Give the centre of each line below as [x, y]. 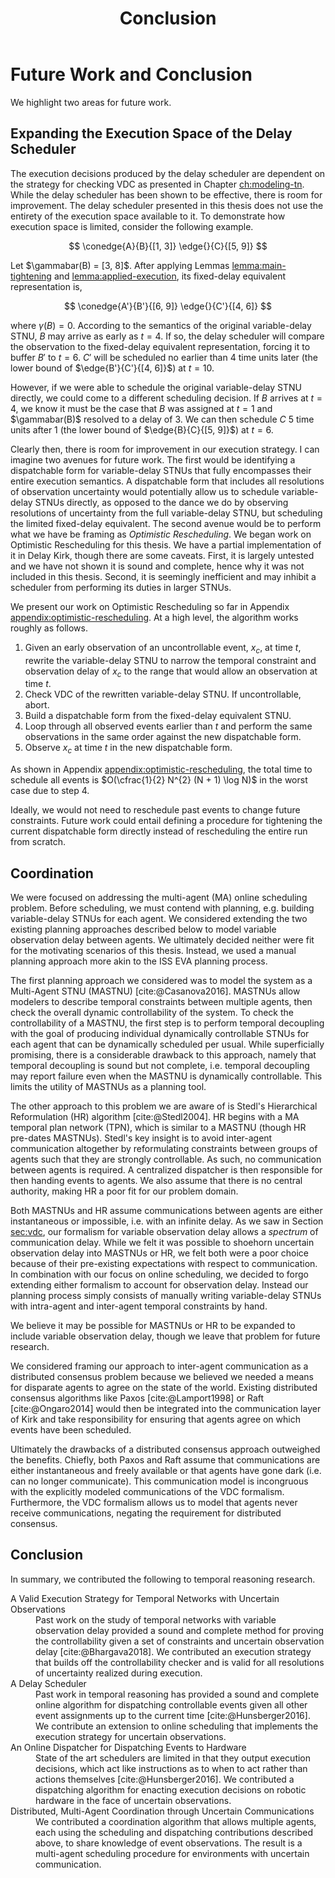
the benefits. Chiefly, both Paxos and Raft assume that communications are [165, 1459]
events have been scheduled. [71, 1429]
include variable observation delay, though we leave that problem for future [165, 1336]
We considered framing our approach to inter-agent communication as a [159, 1366]
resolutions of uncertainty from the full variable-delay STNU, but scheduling [166, 513]
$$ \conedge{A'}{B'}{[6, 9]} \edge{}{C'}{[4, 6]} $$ [168, 306]
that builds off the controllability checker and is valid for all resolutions [180, 1662]
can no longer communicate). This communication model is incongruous [159, 1481]
